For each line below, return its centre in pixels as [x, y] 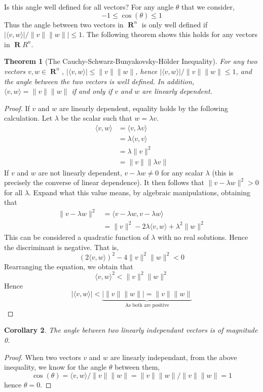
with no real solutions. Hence [203, 237]
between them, [137, 367]
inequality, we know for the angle [55, 367]
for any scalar [182, 172]
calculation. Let [28, 118]
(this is [223, 172]
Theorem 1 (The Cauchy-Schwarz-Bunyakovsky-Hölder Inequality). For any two [131, 61]
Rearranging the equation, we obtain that [69, 266]
